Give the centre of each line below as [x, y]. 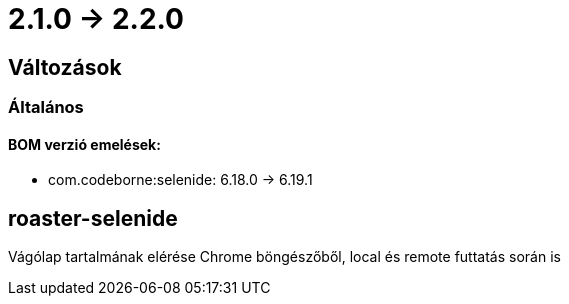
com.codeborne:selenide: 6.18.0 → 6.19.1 [180, 180]
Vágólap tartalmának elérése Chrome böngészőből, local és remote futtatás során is [284, 257]
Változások [65, 67]
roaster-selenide [93, 218]
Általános [46, 107]
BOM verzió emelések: [84, 144]
